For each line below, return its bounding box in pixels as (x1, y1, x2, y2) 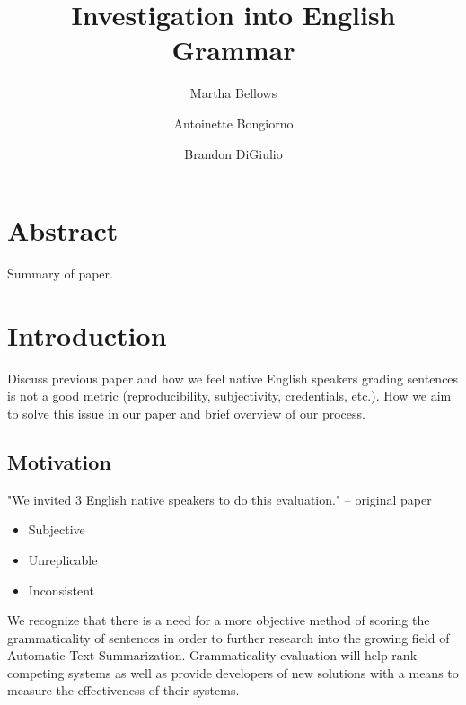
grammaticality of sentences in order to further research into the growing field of (7, 628, 450, 647)
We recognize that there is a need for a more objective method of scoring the (7, 611, 430, 630)
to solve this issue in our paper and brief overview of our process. (7, 403, 365, 422)
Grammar (171, 31, 295, 68)
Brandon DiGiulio (184, 144, 283, 163)
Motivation (7, 447, 111, 475)
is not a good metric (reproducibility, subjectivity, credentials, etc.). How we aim (7, 386, 452, 405)
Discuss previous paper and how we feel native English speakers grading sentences (7, 368, 459, 387)
